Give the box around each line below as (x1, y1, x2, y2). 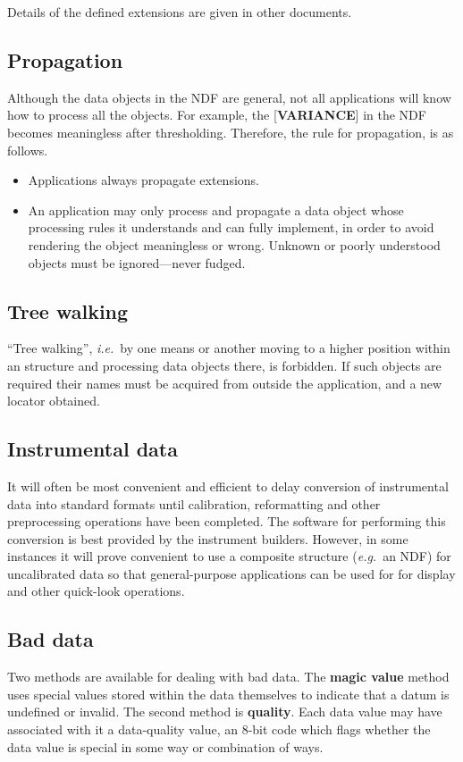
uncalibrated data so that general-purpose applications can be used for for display (7, 564, 456, 582)
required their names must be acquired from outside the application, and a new (7, 373, 442, 392)
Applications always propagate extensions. (28, 171, 259, 189)
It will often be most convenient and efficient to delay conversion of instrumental (7, 476, 449, 495)
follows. (7, 140, 48, 159)
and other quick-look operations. (7, 582, 185, 600)
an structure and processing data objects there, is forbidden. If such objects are (7, 356, 442, 374)
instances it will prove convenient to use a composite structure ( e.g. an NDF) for (7, 547, 451, 565)
